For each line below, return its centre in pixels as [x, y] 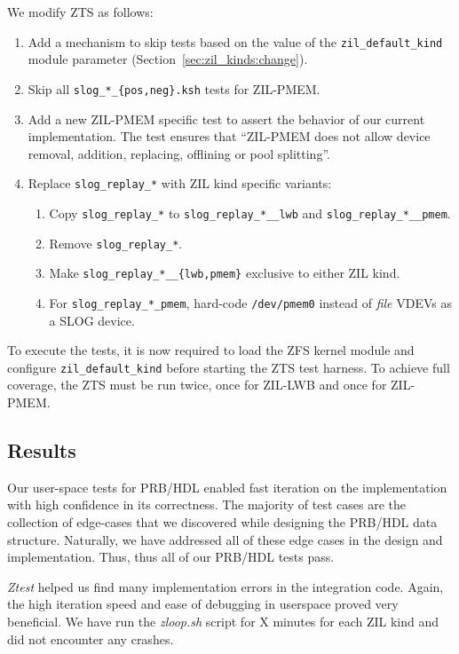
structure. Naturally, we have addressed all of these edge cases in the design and [225, 539]
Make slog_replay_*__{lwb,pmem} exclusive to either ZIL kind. [225, 273]
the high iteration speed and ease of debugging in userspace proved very [203, 604]
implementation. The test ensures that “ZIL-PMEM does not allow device [229, 136]
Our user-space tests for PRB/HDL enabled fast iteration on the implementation [227, 487]
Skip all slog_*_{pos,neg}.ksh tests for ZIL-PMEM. [174, 88]
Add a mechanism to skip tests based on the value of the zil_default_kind [235, 41]
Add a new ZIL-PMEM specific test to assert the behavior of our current [226, 118]
